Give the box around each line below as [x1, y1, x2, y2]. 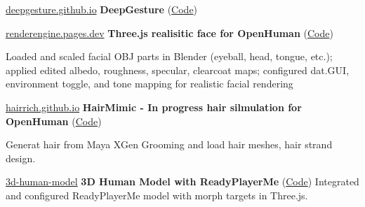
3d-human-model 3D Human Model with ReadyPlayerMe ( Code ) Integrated [6, 174, 359, 189]
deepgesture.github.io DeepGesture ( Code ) [6, 2, 198, 16]
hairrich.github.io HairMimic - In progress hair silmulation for [6, 99, 302, 114]
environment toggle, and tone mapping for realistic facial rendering [6, 76, 293, 91]
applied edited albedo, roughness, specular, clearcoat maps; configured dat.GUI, [6, 62, 350, 77]
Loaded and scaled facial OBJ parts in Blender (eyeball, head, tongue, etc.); [6, 49, 333, 64]
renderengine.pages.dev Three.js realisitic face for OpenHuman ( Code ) [6, 25, 333, 40]
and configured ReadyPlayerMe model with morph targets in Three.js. [6, 187, 308, 202]
